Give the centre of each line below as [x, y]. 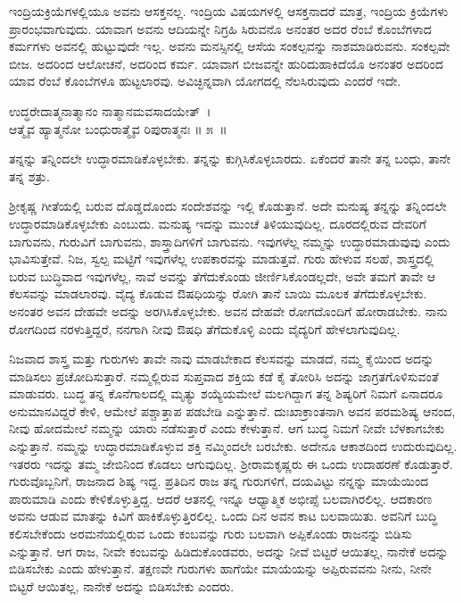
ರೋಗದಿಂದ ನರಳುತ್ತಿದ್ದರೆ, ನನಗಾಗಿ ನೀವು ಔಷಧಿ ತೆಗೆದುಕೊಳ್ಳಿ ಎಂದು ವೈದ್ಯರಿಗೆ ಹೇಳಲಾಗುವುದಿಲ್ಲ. [205, 328]
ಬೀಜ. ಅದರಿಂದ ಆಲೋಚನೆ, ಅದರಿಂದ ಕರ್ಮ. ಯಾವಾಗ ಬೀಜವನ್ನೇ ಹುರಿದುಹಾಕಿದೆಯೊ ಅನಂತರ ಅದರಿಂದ [226, 63]
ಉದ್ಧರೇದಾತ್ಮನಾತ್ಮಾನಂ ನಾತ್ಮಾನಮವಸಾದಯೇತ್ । [110, 110]
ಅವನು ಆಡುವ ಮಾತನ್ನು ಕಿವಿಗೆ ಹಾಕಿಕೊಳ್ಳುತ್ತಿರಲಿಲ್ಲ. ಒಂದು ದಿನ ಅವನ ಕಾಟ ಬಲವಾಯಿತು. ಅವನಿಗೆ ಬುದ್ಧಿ [223, 516]
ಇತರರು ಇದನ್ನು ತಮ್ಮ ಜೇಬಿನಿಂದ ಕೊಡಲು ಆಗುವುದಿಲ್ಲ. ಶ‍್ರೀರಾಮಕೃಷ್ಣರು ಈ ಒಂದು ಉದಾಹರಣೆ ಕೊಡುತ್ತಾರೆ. [231, 463]
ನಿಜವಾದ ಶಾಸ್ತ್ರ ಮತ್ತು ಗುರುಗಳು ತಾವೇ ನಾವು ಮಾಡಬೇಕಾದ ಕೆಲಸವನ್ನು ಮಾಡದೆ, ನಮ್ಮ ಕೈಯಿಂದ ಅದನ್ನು [222, 359]
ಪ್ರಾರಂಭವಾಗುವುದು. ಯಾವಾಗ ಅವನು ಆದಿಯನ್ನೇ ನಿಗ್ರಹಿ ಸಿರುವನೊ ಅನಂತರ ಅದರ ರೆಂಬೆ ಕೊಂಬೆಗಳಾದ [220, 28]
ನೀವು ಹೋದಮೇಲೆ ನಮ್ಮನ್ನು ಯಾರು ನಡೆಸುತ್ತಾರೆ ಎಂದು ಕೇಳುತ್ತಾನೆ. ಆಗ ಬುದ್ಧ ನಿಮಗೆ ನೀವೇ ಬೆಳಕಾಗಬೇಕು [227, 428]
